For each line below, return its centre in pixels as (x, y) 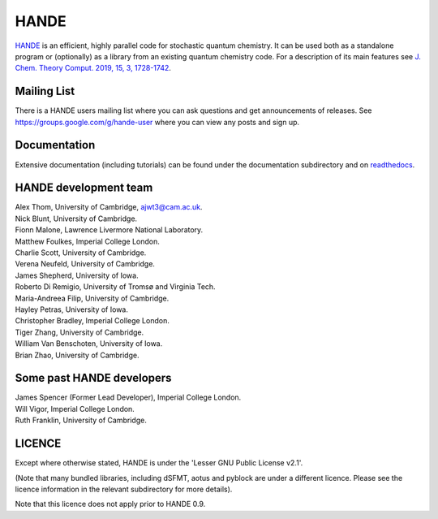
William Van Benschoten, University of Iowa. (89, 344)
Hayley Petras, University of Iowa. (72, 309)
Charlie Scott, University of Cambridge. (81, 253)
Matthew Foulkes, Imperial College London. (87, 241)
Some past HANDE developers (93, 378)
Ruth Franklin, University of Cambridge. (81, 420)
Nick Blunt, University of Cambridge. (76, 218)
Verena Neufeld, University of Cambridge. (85, 264)
